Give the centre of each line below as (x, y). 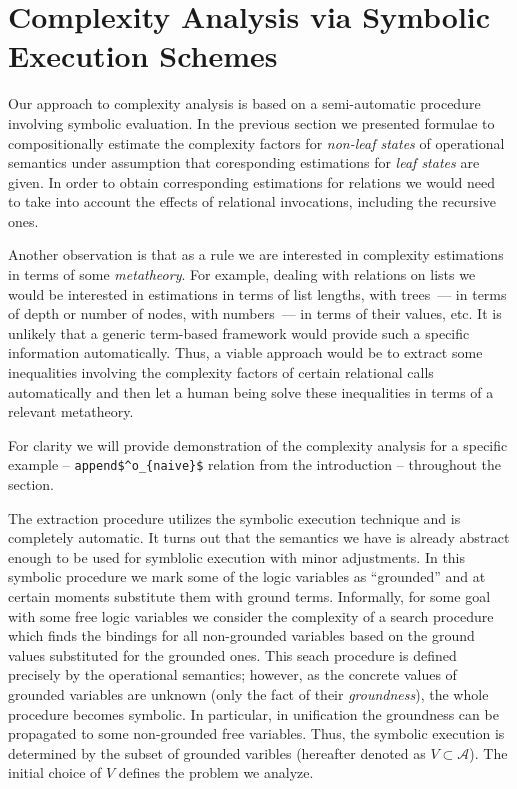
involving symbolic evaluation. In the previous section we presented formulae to (251, 122)
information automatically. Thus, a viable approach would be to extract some (245, 352)
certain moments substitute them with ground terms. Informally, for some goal (249, 596)
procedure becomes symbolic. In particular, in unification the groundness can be (253, 713)
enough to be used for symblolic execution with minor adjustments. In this (237, 556)
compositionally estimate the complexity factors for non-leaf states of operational (256, 142)
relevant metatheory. (71, 411)
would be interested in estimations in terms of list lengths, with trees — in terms (257, 293)
